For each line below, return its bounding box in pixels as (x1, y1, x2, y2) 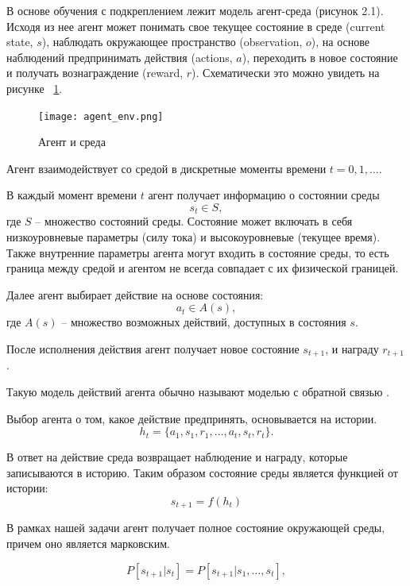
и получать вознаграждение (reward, (6, 64, 184, 81)
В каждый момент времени (6, 187, 137, 203)
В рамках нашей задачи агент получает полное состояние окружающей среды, (6, 519, 385, 536)
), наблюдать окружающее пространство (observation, (41, 33, 303, 50)
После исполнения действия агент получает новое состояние (6, 341, 300, 357)
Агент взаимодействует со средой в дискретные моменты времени (6, 160, 327, 176)
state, (6, 33, 33, 50)
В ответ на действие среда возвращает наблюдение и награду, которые (6, 449, 348, 465)
